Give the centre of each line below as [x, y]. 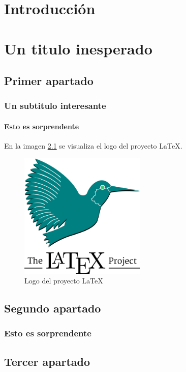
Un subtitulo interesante [55, 106]
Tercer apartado [47, 361]
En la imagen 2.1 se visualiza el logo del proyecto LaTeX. [93, 146]
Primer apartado [49, 81]
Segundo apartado [53, 308]
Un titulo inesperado [78, 48]
